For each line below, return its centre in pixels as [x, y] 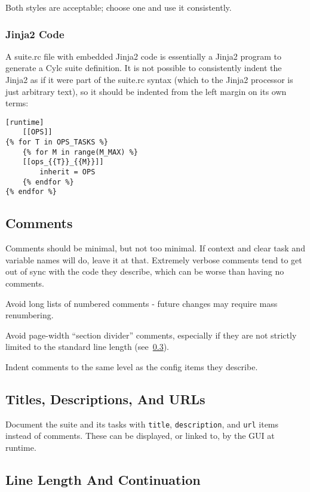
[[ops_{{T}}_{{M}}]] [63, 162]
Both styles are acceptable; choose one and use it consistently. [119, 7]
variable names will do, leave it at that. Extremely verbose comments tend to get [154, 259]
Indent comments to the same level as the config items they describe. [132, 366]
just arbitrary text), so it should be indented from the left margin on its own [146, 91]
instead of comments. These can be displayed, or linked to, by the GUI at [140, 436]
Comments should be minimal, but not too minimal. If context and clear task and [155, 248]
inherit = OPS [67, 172]
